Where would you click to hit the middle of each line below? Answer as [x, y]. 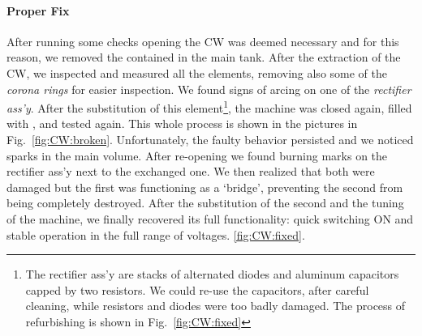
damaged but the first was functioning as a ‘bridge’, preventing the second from [205, 187]
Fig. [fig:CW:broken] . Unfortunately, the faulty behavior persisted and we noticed [210, 140]
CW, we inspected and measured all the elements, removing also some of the [197, 72]
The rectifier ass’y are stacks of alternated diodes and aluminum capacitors [212, 274]
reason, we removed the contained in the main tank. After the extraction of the [204, 57]
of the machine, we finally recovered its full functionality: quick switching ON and [210, 218]
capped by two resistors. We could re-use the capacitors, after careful [197, 289]
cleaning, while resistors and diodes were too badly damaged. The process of [215, 306]
